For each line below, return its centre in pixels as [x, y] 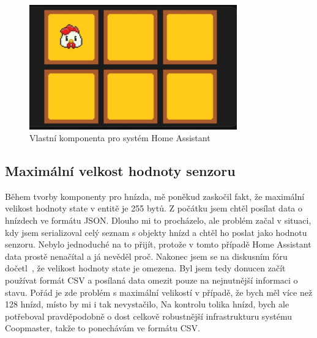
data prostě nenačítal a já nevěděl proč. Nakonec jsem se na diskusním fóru [146, 256]
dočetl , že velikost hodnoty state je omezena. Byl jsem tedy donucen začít [145, 268]
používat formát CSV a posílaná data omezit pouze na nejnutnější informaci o [151, 280]
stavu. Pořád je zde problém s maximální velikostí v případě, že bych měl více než [159, 292]
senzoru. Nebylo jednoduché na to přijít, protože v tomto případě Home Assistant [158, 244]
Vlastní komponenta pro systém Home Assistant [120, 138]
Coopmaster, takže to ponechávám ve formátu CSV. [103, 328]
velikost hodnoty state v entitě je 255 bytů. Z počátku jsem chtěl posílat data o [154, 208]
